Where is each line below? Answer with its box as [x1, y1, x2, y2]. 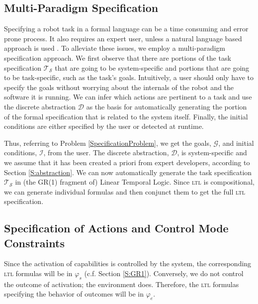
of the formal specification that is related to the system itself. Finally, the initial [4, 111, 248, 121]
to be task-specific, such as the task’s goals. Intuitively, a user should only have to [4, 72, 254, 83]
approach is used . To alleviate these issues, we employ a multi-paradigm [4, 43, 225, 53]
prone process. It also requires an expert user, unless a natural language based [4, 33, 242, 43]
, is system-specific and [177, 147, 247, 158]
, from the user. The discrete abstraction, [43, 147, 169, 158]
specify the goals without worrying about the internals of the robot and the [4, 82, 234, 92]
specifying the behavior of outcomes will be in [4, 289, 144, 299]
